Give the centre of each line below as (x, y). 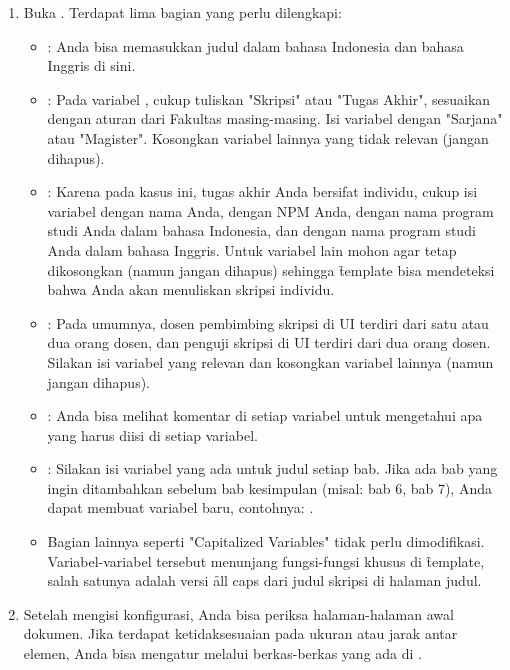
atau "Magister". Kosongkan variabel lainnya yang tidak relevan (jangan (268, 137)
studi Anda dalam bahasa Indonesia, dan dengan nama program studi (261, 230)
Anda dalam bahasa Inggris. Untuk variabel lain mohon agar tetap (252, 249)
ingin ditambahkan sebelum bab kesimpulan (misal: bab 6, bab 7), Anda (269, 487)
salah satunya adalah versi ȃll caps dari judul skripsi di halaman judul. (264, 580)
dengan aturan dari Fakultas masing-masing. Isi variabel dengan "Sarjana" (275, 118)
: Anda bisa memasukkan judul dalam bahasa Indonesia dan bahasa (255, 45)
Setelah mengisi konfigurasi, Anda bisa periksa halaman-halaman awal (238, 613)
